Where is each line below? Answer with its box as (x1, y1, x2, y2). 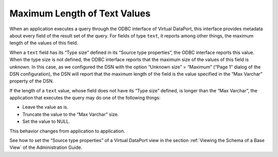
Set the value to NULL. (22, 119, 71, 125)
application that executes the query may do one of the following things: (9, 95, 161, 101)
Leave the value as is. (22, 104, 68, 110)
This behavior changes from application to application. (9, 128, 126, 134)
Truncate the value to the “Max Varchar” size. (22, 111, 119, 117)
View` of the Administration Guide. (9, 144, 82, 151)
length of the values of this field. (9, 40, 78, 46)
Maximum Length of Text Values (9, 8, 151, 19)
